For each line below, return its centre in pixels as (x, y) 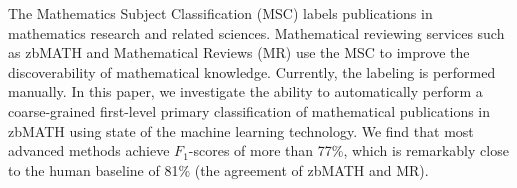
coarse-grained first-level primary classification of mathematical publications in (249, 110)
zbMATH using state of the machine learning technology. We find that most (241, 130)
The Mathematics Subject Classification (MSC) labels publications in (220, 13)
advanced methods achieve (89, 150)
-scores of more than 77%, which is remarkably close (348, 150)
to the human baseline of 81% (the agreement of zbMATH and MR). (218, 169)
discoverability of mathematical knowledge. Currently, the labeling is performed (252, 71)
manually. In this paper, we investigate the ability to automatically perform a (245, 91)
